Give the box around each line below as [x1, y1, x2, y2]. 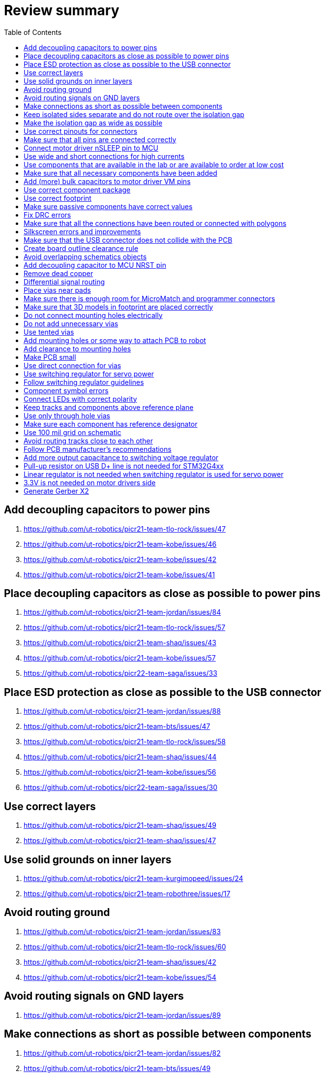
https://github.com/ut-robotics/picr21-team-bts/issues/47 [24, 722, 210, 731]
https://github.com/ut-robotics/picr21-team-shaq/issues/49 [24, 821, 216, 830]
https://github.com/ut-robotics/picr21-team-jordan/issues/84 [24, 608, 221, 617]
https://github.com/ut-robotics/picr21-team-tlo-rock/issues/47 [24, 524, 226, 533]
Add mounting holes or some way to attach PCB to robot [24, 336, 206, 345]
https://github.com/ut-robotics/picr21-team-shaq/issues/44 [24, 753, 217, 761]
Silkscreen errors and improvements [24, 227, 141, 236]
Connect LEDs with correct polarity [24, 394, 137, 403]
